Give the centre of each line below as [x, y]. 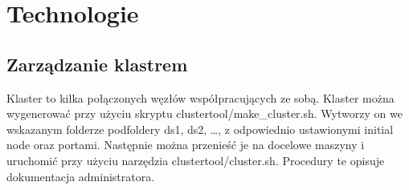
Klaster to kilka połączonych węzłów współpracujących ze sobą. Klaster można [200, 97]
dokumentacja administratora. [81, 176]
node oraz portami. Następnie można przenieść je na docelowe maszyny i [186, 145]
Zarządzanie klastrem [97, 64]
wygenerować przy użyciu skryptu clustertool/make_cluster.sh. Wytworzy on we [204, 113]
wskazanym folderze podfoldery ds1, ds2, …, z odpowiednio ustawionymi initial [200, 129]
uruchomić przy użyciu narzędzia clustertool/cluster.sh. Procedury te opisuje [196, 160]
